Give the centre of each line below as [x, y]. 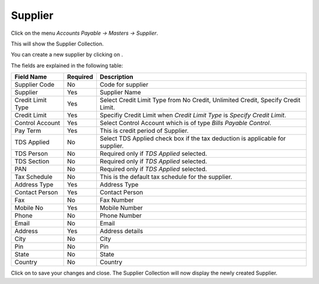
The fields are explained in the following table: [67, 66]
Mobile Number [121, 208]
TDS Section [32, 161]
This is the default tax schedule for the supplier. [166, 177]
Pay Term [28, 131]
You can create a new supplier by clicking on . [67, 55]
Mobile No [29, 208]
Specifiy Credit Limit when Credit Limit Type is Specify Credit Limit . [193, 115]
